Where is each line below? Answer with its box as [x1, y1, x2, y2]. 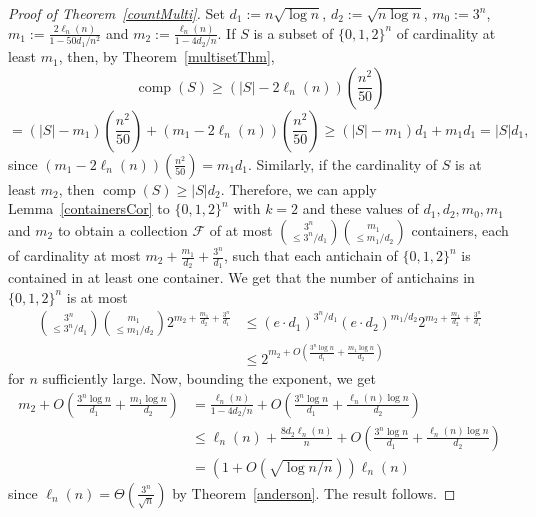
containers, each [411, 220, 509, 240]
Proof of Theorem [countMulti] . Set [8, 3, 225, 23]
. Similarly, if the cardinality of [248, 153, 438, 174]
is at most [66, 286, 128, 307]
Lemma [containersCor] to [8, 198, 170, 219]
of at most [209, 220, 273, 240]
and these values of [302, 198, 419, 219]
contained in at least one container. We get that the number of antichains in [8, 267, 475, 288]
